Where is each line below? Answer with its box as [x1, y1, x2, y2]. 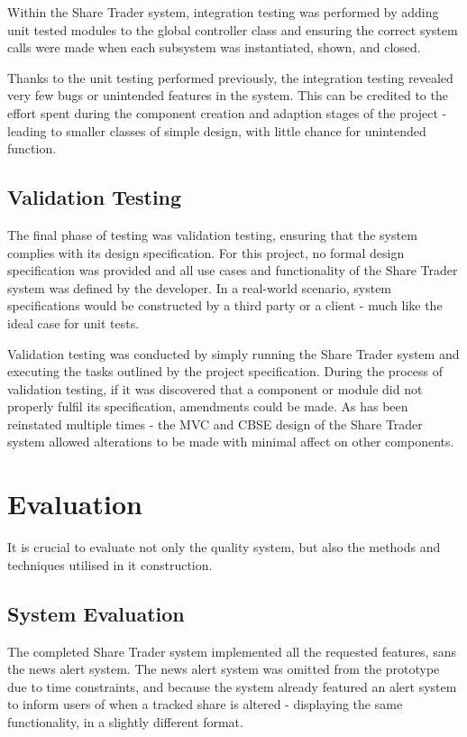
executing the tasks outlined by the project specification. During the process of [7, 362, 443, 381]
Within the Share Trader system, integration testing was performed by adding [7, 3, 439, 21]
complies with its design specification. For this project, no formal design [7, 243, 405, 262]
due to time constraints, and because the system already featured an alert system [7, 677, 457, 696]
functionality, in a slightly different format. [7, 712, 243, 731]
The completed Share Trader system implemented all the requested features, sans [7, 641, 456, 660]
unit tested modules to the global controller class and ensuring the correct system [7, 20, 458, 39]
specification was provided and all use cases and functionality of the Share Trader [7, 261, 458, 280]
